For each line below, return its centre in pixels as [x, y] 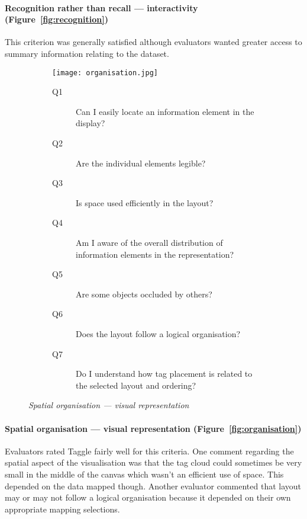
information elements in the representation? [155, 254]
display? [91, 123]
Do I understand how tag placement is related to [164, 374]
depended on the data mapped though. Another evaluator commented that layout [153, 486]
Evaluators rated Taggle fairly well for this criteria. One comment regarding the [149, 451]
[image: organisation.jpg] [105, 73]
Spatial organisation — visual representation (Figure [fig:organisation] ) [153, 428]
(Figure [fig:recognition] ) [56, 19]
